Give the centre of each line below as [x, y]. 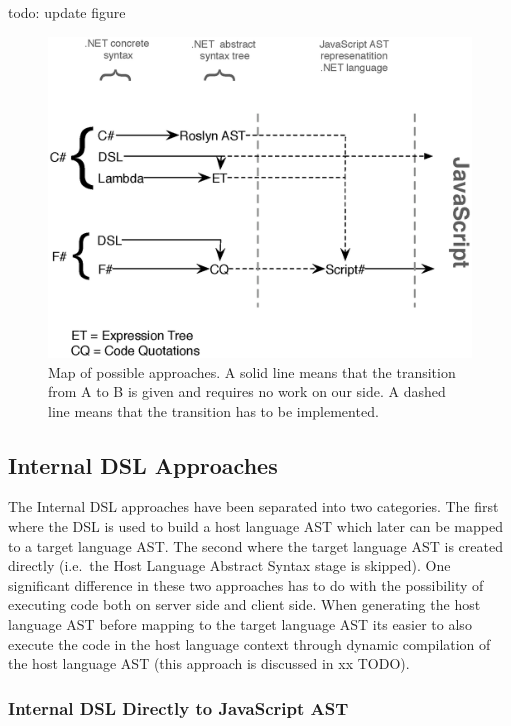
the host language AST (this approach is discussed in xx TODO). [209, 663]
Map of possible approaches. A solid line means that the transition [252, 371]
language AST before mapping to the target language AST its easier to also [240, 624]
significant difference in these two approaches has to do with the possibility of [246, 584]
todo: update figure [67, 12]
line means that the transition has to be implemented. [213, 410]
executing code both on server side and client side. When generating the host [244, 604]
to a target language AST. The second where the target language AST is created [255, 545]
